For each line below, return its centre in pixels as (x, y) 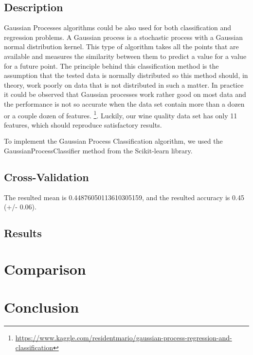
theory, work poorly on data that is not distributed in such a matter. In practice (124, 84)
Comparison (45, 269)
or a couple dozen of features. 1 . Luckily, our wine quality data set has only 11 (121, 114)
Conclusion (42, 307)
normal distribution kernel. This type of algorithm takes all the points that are (121, 47)
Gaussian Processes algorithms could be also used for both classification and (118, 28)
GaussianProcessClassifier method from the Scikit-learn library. (98, 150)
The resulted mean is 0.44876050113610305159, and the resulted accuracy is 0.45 (124, 197)
